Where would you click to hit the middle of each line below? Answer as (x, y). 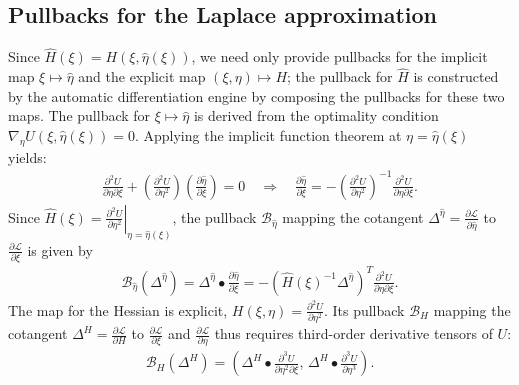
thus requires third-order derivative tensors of (353, 333)
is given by (60, 249)
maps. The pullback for (79, 115)
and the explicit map (142, 76)
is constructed (456, 76)
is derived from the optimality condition (316, 115)
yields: (27, 156)
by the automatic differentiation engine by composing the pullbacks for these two (256, 95)
